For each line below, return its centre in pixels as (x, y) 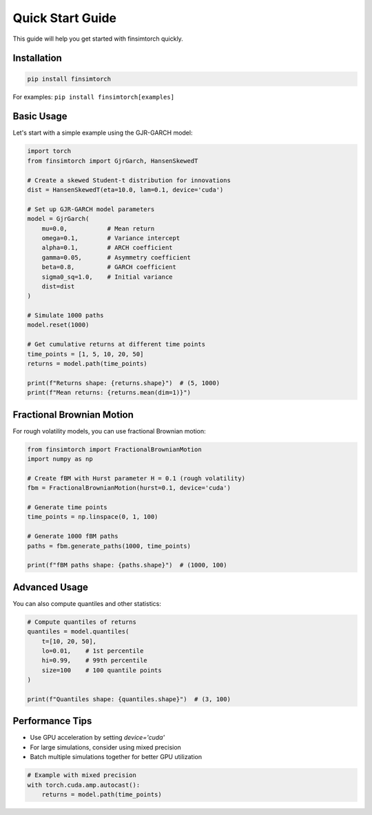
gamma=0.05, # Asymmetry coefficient (116, 257)
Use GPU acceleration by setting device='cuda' (97, 738)
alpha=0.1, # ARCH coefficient (107, 248)
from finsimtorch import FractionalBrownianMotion (115, 449)
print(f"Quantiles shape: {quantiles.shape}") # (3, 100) (129, 699)
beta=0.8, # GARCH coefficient (109, 267)
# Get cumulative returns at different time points (116, 344)
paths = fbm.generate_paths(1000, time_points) (109, 546)
